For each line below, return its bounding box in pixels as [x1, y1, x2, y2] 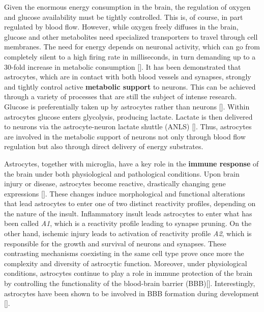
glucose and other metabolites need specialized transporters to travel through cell [4, 31, 258, 42]
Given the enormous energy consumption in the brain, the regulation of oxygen [4, 2, 251, 12]
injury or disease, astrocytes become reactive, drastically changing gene [4, 178, 226, 189]
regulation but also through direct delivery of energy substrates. [4, 141, 203, 152]
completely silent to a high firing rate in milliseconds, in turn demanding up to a [4, 51, 256, 62]
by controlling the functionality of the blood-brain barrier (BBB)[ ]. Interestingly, [4, 278, 255, 289]
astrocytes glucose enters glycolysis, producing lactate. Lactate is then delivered [4, 111, 253, 122]
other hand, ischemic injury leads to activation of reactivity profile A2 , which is [4, 228, 252, 239]
